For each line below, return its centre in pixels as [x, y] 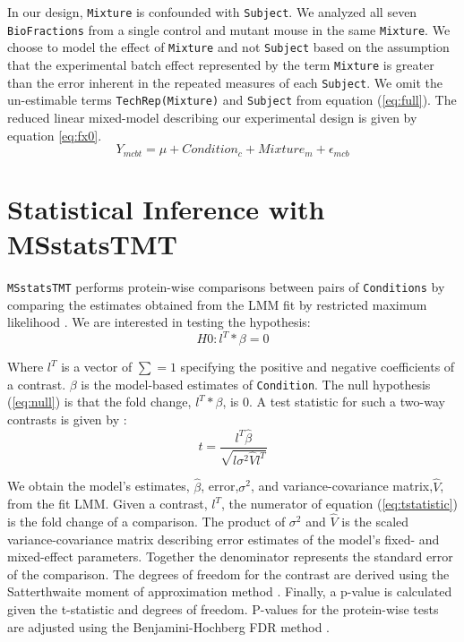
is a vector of [97, 367]
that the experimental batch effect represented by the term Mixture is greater [221, 64]
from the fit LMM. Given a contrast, [107, 504]
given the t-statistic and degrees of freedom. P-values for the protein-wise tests [223, 608]
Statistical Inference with [166, 208]
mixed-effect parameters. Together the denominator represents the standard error [230, 556]
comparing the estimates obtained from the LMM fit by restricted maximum [217, 304]
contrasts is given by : [67, 419]
